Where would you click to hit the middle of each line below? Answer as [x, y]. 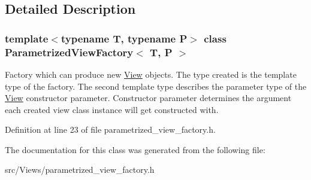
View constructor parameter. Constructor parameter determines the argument [148, 98]
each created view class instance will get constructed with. [112, 109]
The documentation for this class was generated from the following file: [135, 149]
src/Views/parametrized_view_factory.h [80, 170]
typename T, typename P [124, 38]
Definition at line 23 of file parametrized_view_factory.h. [110, 129]
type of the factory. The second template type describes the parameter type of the [156, 86]
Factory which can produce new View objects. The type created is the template [151, 74]
